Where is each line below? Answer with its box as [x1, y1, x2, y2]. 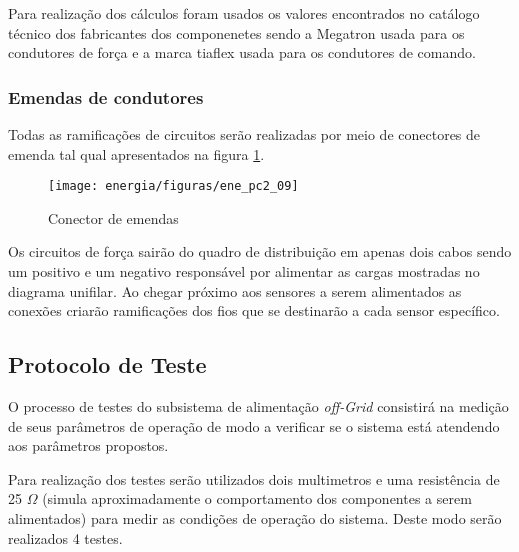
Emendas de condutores [8, 84, 204, 109]
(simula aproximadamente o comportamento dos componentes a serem [42, 488, 472, 509]
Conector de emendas [48, 207, 179, 228]
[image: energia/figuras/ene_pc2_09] [48, 179, 299, 194]
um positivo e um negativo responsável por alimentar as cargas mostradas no [8, 261, 480, 282]
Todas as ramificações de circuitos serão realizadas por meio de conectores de [8, 124, 481, 144]
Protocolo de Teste [8, 349, 207, 380]
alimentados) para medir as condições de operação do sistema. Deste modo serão [8, 507, 502, 528]
